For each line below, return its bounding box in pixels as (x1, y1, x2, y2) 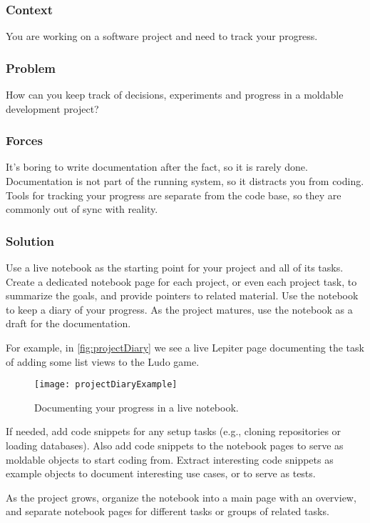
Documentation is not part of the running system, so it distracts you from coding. (6, 174, 364, 189)
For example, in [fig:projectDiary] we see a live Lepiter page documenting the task (6, 340, 364, 354)
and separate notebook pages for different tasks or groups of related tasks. (6, 504, 329, 519)
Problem (6, 59, 56, 76)
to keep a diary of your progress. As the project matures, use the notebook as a (6, 302, 353, 317)
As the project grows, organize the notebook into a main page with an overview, (6, 489, 356, 504)
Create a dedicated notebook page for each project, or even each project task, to (6, 274, 357, 289)
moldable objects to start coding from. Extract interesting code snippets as (6, 452, 334, 467)
